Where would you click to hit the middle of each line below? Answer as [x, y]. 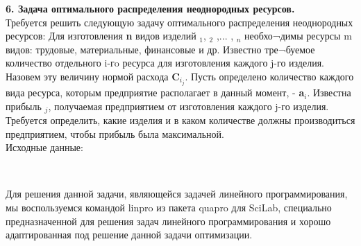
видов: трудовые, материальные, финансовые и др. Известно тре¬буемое [160, 49]
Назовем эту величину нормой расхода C [93, 76]
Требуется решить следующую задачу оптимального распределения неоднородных [179, 22]
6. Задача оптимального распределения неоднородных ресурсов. [150, 8]
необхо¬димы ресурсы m [298, 36]
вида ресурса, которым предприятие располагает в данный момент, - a [155, 93]
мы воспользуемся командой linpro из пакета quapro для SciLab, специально [169, 208]
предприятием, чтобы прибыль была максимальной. [115, 133]
